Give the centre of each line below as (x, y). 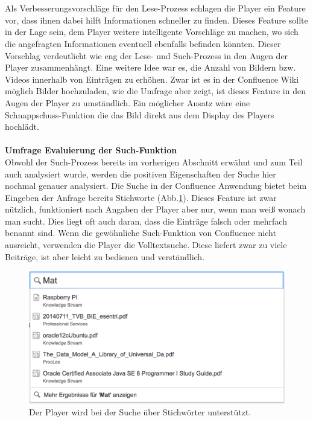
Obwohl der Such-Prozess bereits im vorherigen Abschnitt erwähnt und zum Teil (154, 161)
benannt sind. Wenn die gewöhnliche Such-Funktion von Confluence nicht (141, 233)
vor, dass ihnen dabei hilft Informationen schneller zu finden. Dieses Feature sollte (156, 20)
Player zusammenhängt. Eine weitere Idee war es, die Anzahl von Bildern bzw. (150, 67)
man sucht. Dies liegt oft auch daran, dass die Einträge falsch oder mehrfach (146, 221)
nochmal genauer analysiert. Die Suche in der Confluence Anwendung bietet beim (156, 186)
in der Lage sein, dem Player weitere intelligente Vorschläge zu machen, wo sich (152, 32)
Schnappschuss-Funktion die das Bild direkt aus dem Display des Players (140, 114)
